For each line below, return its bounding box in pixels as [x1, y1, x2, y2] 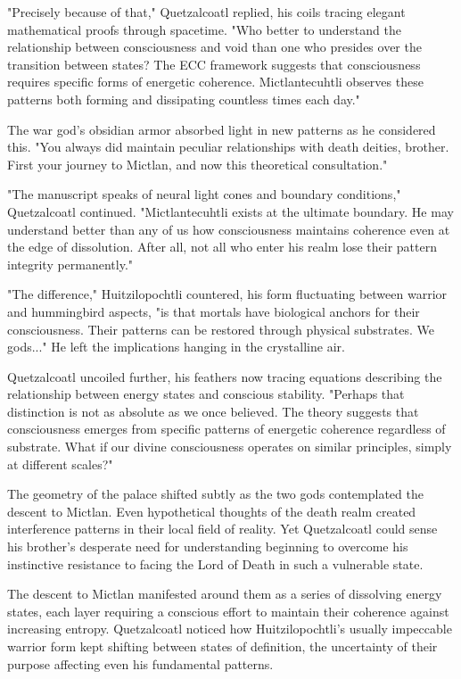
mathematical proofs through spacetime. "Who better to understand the [7, 20, 401, 38]
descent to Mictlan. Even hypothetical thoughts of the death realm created [7, 501, 416, 520]
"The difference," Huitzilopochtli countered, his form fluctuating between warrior [7, 285, 448, 303]
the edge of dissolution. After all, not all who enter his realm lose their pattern [7, 237, 437, 256]
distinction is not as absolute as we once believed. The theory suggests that [7, 402, 419, 420]
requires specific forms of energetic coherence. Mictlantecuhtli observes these [7, 72, 424, 91]
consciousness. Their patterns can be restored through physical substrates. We [7, 319, 434, 338]
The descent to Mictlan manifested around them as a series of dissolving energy [7, 584, 442, 603]
